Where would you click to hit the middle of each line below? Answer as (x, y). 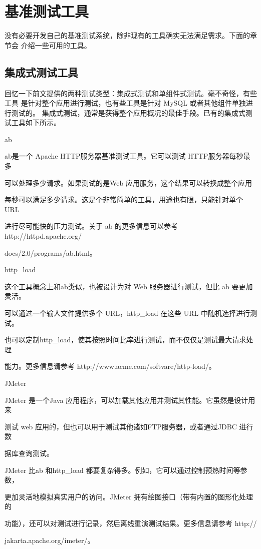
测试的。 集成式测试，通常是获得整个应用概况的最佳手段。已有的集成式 (128, 112)
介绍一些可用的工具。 (56, 45)
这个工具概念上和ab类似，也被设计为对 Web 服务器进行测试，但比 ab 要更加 (129, 286)
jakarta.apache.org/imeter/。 (50, 540)
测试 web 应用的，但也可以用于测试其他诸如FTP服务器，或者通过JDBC (121, 426)
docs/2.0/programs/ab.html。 (51, 252)
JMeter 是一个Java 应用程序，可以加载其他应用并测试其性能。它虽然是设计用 (130, 400)
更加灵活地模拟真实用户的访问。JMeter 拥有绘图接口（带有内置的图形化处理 (129, 496)
